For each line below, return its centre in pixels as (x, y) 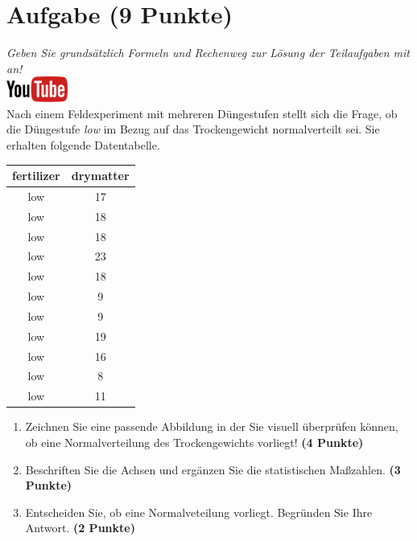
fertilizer (36, 175)
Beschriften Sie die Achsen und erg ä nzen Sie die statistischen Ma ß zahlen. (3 (213, 469)
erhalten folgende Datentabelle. (83, 144)
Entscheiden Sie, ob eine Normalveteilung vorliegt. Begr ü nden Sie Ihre (199, 512)
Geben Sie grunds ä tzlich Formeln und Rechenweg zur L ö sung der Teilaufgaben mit (208, 53)
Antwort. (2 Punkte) (80, 528)
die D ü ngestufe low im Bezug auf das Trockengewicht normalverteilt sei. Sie (193, 129)
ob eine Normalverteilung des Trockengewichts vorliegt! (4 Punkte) (194, 442)
